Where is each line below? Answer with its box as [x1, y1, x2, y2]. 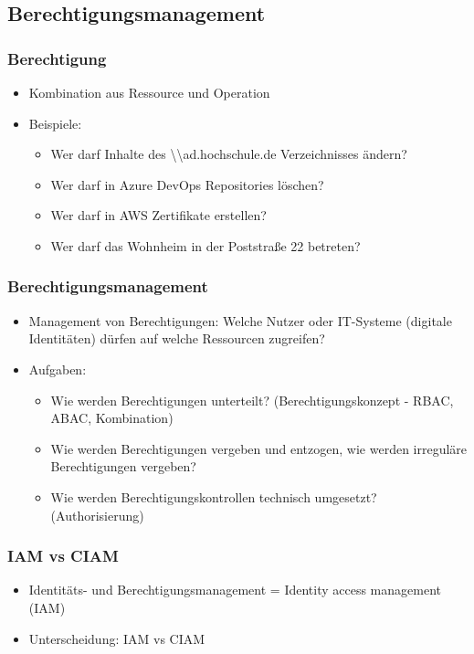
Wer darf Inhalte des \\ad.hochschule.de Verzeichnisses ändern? [50, 144, 407, 163]
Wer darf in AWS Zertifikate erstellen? [50, 206, 267, 225]
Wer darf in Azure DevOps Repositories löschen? [50, 174, 324, 194]
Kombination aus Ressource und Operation [28, 83, 270, 101]
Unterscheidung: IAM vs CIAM [28, 628, 205, 648]
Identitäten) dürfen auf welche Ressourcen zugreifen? [28, 329, 325, 348]
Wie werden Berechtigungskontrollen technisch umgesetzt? [50, 487, 377, 506]
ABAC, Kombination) [50, 408, 174, 427]
